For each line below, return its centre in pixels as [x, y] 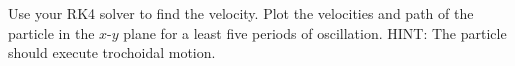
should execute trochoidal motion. [112, 52]
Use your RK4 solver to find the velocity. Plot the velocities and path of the [241, 13]
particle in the [51, 32]
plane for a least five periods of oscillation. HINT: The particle [315, 32]
